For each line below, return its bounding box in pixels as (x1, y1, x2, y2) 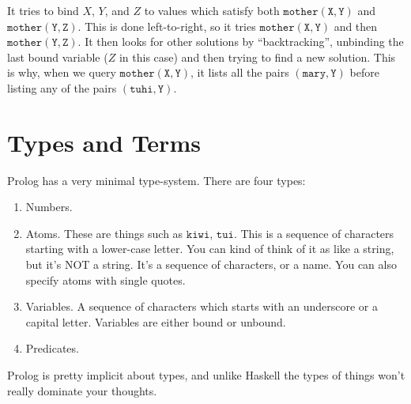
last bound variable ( (7, 48, 108, 65)
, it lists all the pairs (190, 64, 289, 81)
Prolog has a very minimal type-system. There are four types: (7, 172, 306, 188)
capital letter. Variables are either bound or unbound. (25, 313, 286, 330)
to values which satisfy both (144, 2, 280, 18)
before (349, 64, 379, 81)
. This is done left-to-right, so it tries (77, 17, 256, 34)
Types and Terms (7, 126, 201, 158)
